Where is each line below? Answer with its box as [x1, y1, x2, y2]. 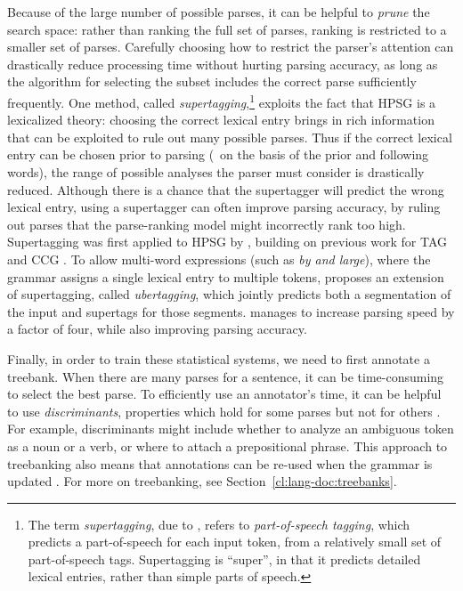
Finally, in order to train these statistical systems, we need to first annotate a [7, 349, 430, 368]
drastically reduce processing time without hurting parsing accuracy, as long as [7, 54, 438, 73]
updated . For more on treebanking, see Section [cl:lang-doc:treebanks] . [7, 472, 397, 490]
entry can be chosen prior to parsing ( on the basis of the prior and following [7, 145, 429, 164]
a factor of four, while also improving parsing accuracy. [7, 320, 307, 338]
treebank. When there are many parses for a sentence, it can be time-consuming [7, 367, 444, 385]
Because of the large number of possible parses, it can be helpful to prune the [7, 3, 430, 20]
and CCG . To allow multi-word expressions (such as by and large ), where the [7, 249, 431, 268]
